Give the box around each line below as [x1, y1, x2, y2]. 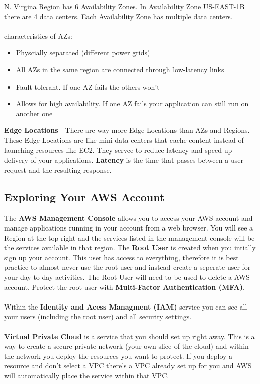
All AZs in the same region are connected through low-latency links [16, 64, 224, 74]
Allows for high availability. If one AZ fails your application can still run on [16, 98, 249, 109]
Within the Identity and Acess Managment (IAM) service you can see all [4, 301, 247, 312]
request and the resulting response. [4, 164, 112, 175]
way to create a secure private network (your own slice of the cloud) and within [4, 341, 249, 351]
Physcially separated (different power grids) [16, 47, 150, 58]
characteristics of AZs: [4, 30, 73, 41]
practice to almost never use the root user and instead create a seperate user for [4, 262, 251, 272]
